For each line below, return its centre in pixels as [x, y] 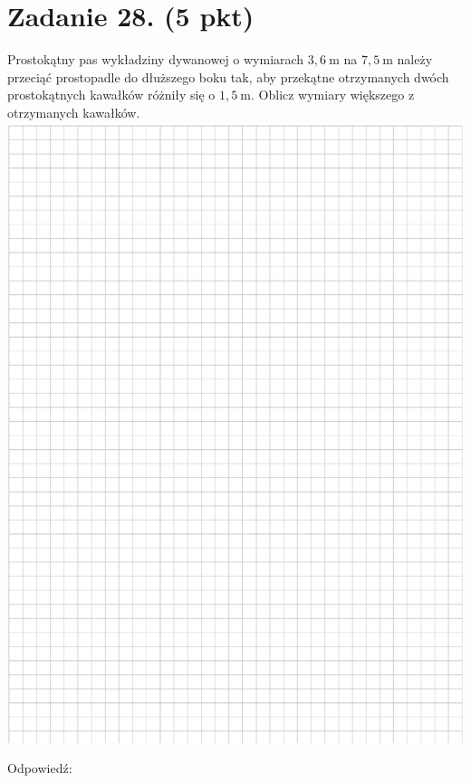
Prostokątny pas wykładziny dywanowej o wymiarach [156, 59]
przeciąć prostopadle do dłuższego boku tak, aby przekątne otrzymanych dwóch [228, 76]
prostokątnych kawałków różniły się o [111, 95]
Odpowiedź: [40, 768]
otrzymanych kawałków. [74, 112]
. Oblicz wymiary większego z [333, 95]
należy [415, 59]
